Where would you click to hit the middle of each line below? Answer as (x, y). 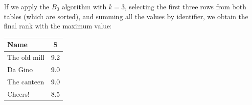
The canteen (26, 81)
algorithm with (84, 6)
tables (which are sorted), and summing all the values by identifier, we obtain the (126, 16)
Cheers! (19, 93)
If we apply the (27, 6)
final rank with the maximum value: (58, 26)
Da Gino (20, 69)
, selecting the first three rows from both (185, 6)
